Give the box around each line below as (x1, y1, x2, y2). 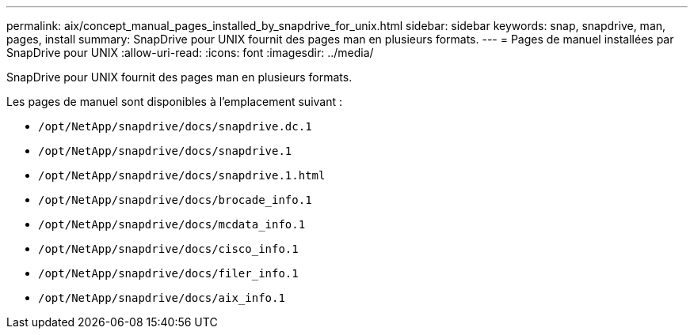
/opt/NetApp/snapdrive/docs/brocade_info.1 (38, 194, 312, 206)
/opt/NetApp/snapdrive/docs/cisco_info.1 (38, 243, 299, 255)
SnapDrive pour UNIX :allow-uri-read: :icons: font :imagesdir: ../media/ (6, 46, 374, 59)
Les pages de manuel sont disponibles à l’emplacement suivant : (6, 95, 343, 108)
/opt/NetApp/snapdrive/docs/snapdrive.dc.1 (38, 120, 312, 133)
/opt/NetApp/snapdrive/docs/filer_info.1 (38, 267, 299, 280)
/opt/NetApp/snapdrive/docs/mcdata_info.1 (38, 218, 306, 231)
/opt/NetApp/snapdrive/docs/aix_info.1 (38, 292, 285, 304)
